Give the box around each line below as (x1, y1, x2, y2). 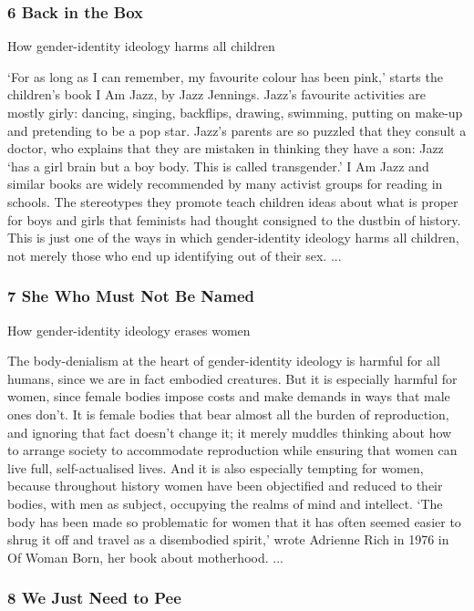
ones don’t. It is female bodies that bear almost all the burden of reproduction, (7, 404, 449, 423)
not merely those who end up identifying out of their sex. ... (7, 245, 342, 264)
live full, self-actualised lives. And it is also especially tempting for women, (7, 458, 424, 477)
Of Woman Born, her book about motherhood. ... (7, 547, 283, 566)
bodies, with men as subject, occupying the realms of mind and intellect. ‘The (7, 493, 443, 513)
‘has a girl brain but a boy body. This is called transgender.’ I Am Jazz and (7, 156, 429, 175)
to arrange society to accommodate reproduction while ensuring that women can (7, 440, 458, 460)
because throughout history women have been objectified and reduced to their (7, 476, 443, 495)
